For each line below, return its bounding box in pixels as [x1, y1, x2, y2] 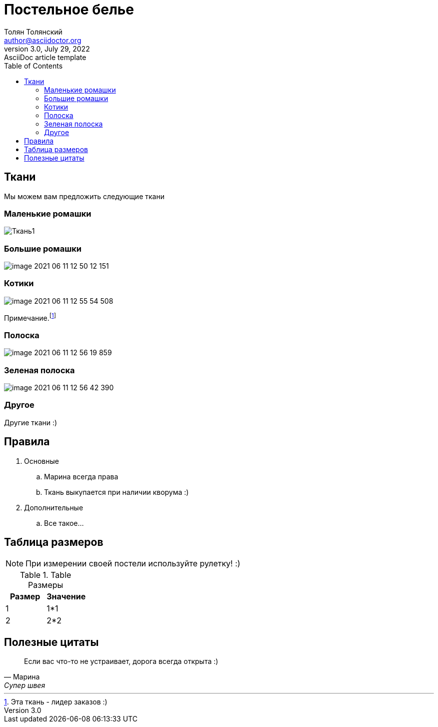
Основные [24, 456, 59, 465]
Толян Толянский [4, 27, 62, 36]
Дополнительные [24, 503, 83, 512]
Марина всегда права [44, 472, 118, 481]
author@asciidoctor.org [4, 36, 81, 45]
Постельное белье [4, 1, 134, 18]
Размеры [27, 580, 63, 590]
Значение [46, 591, 86, 602]
